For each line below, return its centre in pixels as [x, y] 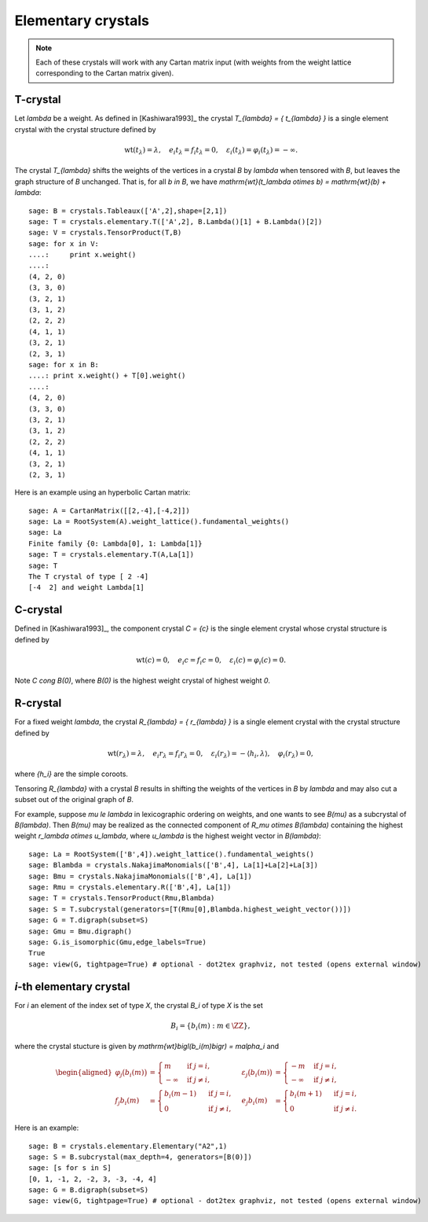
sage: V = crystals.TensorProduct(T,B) [105, 233]
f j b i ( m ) [127, 1102]
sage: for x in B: [64, 364]
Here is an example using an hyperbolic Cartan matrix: [102, 492]
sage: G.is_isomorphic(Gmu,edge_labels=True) [118, 942]
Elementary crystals [82, 20]
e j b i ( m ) [254, 1102]
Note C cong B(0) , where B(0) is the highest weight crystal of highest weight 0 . [143, 681]
